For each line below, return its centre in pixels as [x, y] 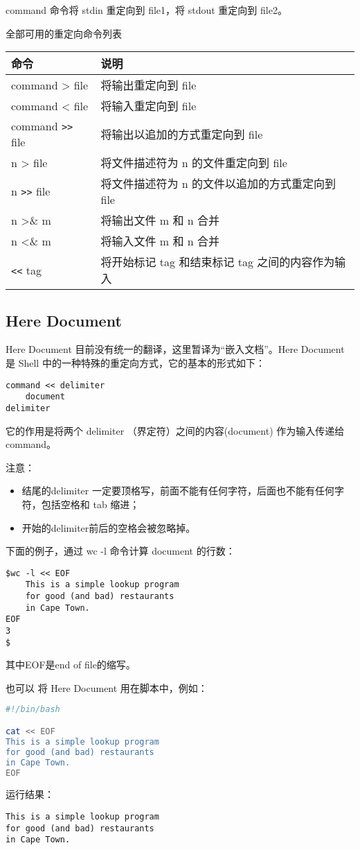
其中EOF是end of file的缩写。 [71, 665]
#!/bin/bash [33, 710]
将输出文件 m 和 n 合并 [160, 220]
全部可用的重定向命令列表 [64, 33]
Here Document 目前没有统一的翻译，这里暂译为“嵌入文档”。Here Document [175, 349]
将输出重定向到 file [148, 85]
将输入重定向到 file [148, 106]
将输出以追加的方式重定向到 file [182, 135]
